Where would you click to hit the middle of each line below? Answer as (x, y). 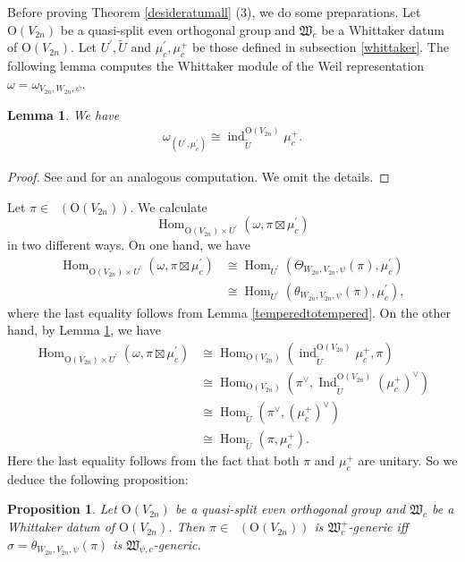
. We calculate (169, 206)
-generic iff (378, 527)
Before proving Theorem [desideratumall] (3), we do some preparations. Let (214, 12)
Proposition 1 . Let (62, 509)
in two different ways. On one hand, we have (129, 245)
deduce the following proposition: (98, 478)
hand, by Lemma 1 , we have (85, 330)
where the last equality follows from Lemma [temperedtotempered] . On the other (229, 312)
